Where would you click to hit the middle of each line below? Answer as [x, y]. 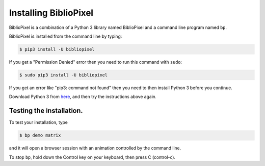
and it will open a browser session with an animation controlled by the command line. [95, 148]
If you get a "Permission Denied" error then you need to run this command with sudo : [95, 62]
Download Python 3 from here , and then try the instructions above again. [83, 97]
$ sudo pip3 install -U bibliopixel [64, 75]
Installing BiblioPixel [51, 13]
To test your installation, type [39, 122]
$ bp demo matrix [40, 135]
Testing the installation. [46, 111]
